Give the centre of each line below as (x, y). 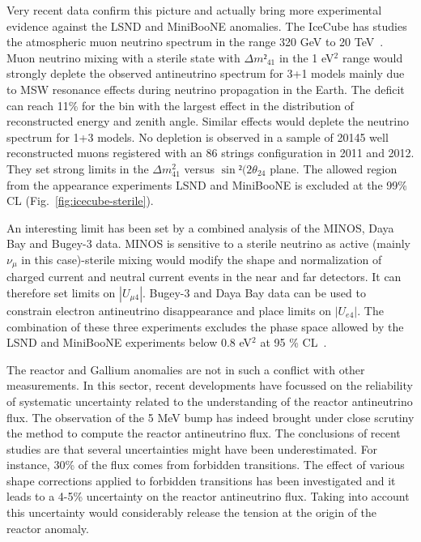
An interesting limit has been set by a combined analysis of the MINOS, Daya (200, 227)
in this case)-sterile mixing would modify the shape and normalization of (202, 259)
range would (372, 57)
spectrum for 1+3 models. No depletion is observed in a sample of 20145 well (198, 137)
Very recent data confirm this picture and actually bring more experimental (194, 10)
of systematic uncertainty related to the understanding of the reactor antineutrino (210, 401)
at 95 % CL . (293, 342)
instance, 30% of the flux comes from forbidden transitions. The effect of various (206, 465)
